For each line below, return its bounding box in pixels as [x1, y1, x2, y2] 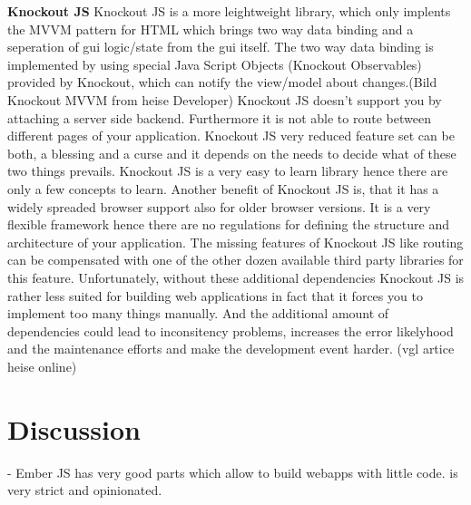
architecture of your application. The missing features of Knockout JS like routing [7, 232, 464, 251]
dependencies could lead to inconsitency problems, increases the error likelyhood [7, 321, 454, 340]
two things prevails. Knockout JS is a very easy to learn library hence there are [7, 161, 448, 180]
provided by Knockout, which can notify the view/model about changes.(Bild [7, 73, 437, 92]
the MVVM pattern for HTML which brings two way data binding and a [7, 19, 414, 38]
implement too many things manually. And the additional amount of [7, 304, 389, 323]
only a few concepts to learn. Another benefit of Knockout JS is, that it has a [7, 179, 439, 198]
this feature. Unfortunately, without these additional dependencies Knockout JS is [7, 267, 465, 286]
